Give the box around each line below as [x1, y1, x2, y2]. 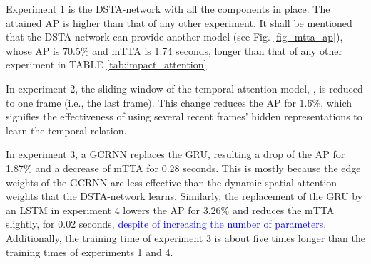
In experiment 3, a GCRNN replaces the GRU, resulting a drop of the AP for [6, 147, 345, 162]
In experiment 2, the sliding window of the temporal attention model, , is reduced [6, 80, 363, 95]
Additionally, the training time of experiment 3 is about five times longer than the [6, 230, 365, 245]
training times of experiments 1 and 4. [6, 244, 173, 259]
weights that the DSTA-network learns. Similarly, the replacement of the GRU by [6, 189, 363, 204]
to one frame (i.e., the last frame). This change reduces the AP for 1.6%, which [6, 95, 352, 110]
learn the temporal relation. [6, 122, 127, 137]
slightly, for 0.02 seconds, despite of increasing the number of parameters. [6, 216, 327, 231]
